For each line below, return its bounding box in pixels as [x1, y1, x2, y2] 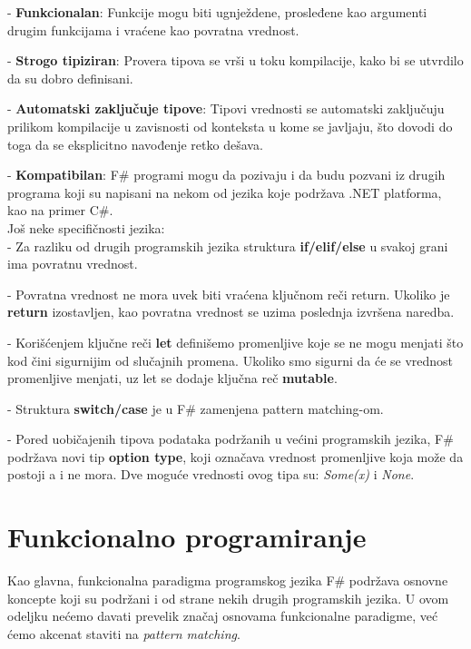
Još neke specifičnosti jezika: [7, 218, 165, 237]
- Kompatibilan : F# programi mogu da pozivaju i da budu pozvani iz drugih [7, 165, 446, 184]
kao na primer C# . [7, 201, 113, 220]
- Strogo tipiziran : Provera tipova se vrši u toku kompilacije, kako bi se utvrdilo [7, 51, 464, 70]
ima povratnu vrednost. [7, 254, 138, 273]
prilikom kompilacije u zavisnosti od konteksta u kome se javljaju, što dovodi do [7, 116, 453, 135]
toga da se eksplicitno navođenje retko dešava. [7, 134, 263, 153]
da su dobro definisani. [7, 68, 133, 87]
